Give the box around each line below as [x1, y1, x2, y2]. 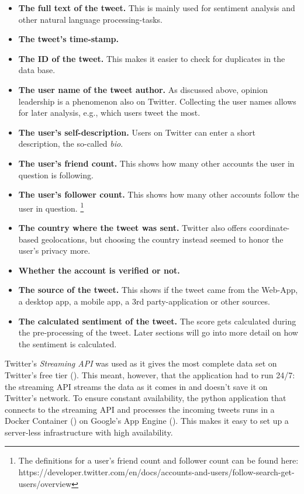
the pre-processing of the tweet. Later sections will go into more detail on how [18, 326, 298, 338]
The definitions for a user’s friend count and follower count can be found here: [18, 454, 299, 467]
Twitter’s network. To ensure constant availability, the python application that [5, 392, 286, 404]
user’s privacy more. [18, 244, 91, 257]
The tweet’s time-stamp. [18, 33, 119, 45]
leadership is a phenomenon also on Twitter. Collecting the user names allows [18, 95, 296, 107]
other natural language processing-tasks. [18, 13, 163, 25]
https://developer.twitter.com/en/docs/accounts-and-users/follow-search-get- [18, 466, 295, 478]
